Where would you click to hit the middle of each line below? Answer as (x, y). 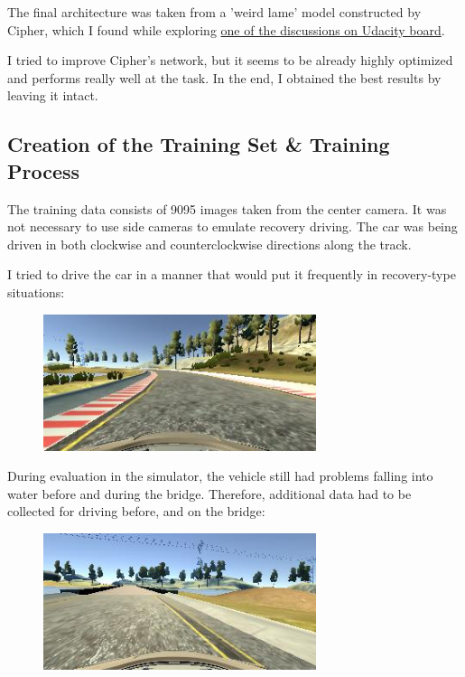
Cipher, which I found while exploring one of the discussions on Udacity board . (226, 29)
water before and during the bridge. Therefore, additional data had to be (209, 493)
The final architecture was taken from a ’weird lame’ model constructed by (214, 12)
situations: (36, 291)
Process (44, 170)
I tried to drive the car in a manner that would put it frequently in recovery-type (232, 274)
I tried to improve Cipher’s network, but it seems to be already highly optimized (230, 60)
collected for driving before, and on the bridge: (136, 511)
